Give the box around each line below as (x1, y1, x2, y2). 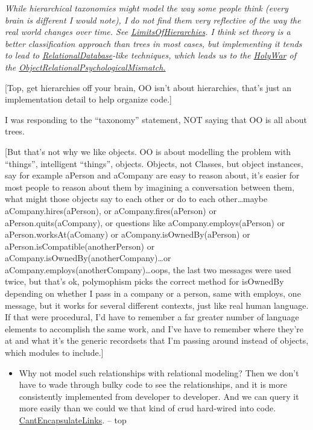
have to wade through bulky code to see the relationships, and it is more (19, 378, 287, 391)
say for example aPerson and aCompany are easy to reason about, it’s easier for (5, 169, 300, 182)
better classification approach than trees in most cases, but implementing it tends (5, 37, 302, 49)
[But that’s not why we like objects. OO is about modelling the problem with (5, 145, 291, 157)
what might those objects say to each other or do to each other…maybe (5, 192, 268, 205)
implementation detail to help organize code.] (5, 93, 172, 106)
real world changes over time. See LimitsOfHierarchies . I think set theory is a (5, 25, 291, 38)
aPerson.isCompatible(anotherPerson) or (5, 239, 155, 252)
